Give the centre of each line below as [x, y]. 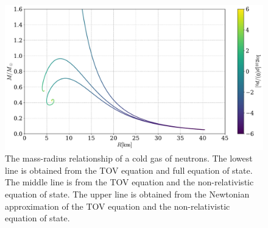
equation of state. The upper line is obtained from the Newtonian [127, 194]
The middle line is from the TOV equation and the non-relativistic [129, 182]
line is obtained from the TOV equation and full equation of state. [129, 170]
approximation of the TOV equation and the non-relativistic [118, 206]
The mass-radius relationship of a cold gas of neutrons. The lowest [129, 158]
